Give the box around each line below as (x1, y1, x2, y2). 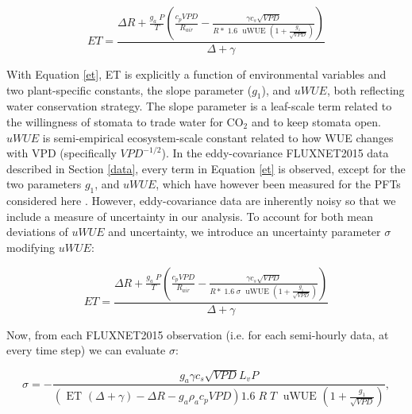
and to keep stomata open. (251, 114, 381, 130)
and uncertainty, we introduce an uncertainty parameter (108, 223, 381, 240)
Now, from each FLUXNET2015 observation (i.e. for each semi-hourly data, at (6, 326, 389, 342)
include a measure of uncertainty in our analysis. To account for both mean (6, 207, 374, 224)
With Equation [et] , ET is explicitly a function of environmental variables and (6, 66, 387, 83)
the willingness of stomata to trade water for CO (6, 114, 244, 130)
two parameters (6, 176, 82, 192)
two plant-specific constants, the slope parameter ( (6, 81, 252, 98)
